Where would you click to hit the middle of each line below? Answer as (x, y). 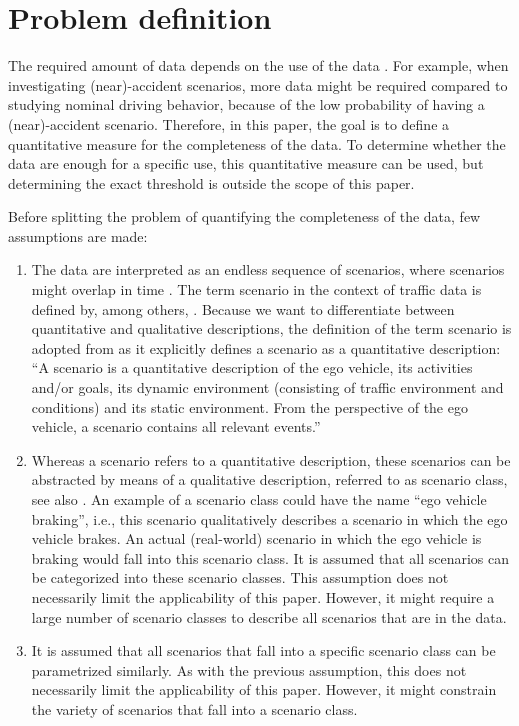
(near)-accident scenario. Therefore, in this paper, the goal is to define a (229, 123)
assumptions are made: (78, 235)
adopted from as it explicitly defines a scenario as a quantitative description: (266, 347)
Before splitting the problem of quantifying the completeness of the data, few (244, 216)
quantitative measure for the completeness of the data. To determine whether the (257, 143)
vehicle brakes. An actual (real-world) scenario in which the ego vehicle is (256, 538)
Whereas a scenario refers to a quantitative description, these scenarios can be (271, 459)
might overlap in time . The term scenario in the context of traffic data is (256, 289)
